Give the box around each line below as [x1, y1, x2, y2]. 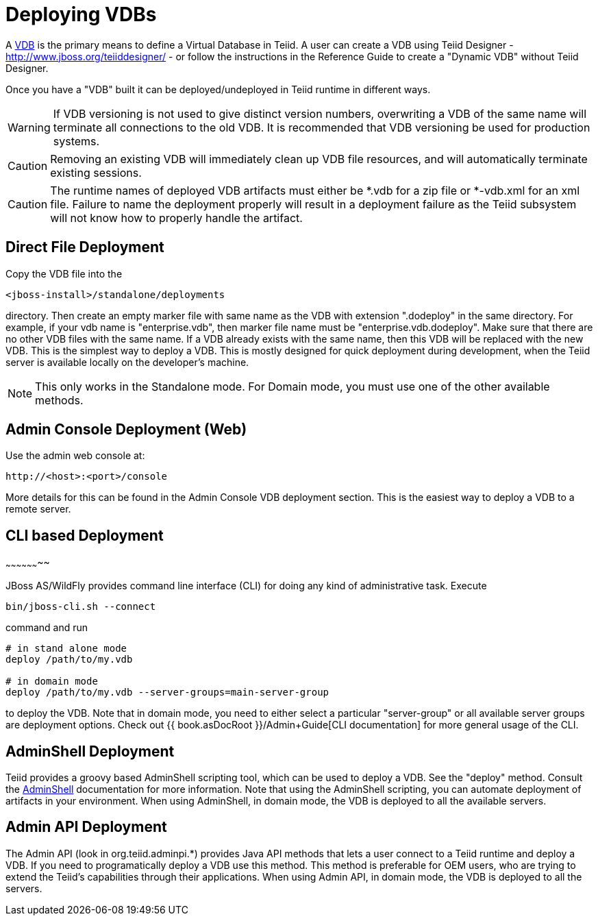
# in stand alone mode [5, 643, 127, 654]
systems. [53, 134, 100, 148]
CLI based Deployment [5, 526, 164, 544]
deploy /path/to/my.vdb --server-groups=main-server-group [5, 687, 329, 698]
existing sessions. [50, 165, 142, 180]
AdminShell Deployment [5, 742, 175, 760]
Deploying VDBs [5, 3, 157, 26]
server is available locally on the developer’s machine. [5, 356, 249, 368]
